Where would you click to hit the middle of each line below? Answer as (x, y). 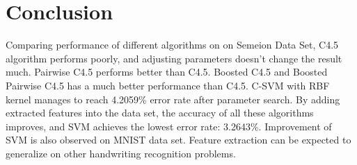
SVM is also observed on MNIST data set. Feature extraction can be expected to (178, 140)
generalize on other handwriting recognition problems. (121, 153)
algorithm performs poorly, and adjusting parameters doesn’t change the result (174, 58)
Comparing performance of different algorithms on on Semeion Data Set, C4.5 (172, 45)
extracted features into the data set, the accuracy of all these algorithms (160, 113)
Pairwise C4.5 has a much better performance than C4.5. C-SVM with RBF (168, 85)
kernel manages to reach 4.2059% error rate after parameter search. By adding (173, 99)
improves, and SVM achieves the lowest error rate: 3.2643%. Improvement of (169, 126)
